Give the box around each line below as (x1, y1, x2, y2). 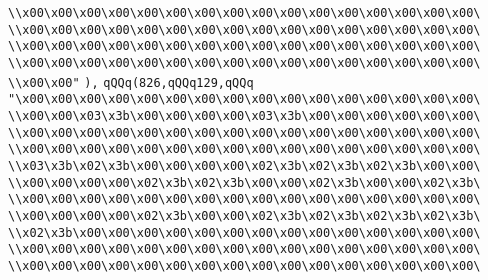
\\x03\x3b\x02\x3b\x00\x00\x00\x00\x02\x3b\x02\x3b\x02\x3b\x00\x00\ (8, 158, 481, 173)
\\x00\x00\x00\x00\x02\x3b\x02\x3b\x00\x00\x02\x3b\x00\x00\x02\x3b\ (8, 175, 481, 190)
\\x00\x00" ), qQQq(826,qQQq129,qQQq (8, 75, 254, 90)
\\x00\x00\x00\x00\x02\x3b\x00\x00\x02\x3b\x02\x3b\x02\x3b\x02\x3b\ (8, 208, 481, 223)
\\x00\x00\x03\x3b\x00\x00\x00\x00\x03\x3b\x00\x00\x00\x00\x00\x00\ (8, 108, 481, 123)
